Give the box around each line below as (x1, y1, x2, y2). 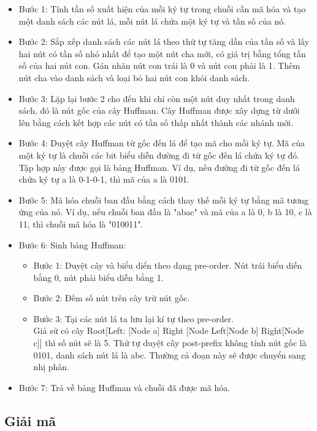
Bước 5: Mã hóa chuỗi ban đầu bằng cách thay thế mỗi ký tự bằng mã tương (18, 193, 309, 206)
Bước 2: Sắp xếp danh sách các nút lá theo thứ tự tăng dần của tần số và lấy (18, 35, 310, 48)
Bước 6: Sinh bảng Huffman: (18, 238, 126, 251)
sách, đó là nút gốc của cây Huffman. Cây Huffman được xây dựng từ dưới (18, 104, 300, 117)
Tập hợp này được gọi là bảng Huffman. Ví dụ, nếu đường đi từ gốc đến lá (18, 160, 300, 173)
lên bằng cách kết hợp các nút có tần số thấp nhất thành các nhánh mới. (18, 116, 294, 129)
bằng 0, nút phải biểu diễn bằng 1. (33, 271, 164, 283)
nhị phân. (33, 360, 69, 373)
